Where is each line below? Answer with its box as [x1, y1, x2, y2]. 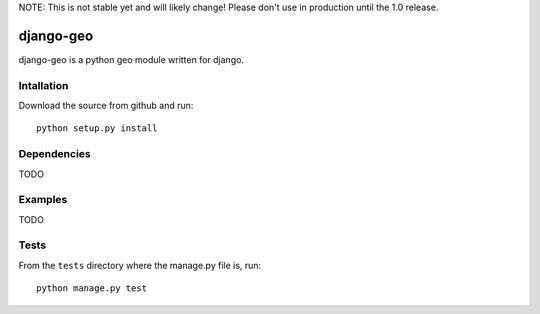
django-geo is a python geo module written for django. [18, 53, 245, 65]
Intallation [18, 78, 69, 92]
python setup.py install [36, 123, 158, 134]
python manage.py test [36, 283, 148, 294]
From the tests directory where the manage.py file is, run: [18, 259, 262, 271]
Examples [18, 193, 68, 207]
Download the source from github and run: [18, 100, 194, 112]
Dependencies [18, 147, 92, 161]
